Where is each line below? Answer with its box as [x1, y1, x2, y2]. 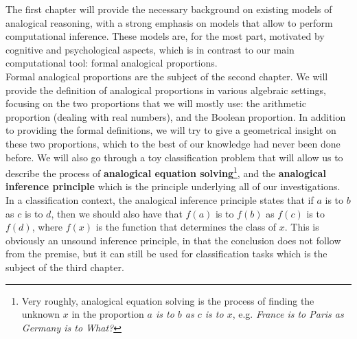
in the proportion [71, 307, 144, 321]
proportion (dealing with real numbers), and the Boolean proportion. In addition [5, 109, 346, 124]
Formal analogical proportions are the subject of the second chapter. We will [5, 69, 328, 83]
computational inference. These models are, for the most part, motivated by [5, 29, 325, 43]
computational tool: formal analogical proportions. [5, 56, 218, 70]
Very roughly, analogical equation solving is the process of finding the [21, 293, 314, 307]
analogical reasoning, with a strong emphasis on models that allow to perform [5, 15, 333, 30]
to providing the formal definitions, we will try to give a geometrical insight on [5, 123, 336, 137]
